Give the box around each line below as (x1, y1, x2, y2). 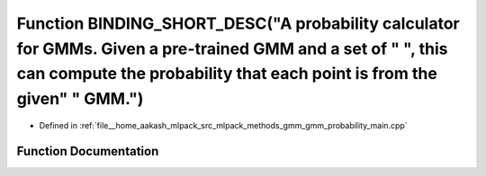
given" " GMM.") (16, 89, 144, 110)
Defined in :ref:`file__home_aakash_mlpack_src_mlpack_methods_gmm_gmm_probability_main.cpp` (39, 119, 409, 130)
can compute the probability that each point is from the (16, 64, 438, 84)
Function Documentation (16, 144, 159, 159)
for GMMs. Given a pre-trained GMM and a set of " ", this (16, 39, 448, 58)
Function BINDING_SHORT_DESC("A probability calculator (16, 13, 460, 33)
